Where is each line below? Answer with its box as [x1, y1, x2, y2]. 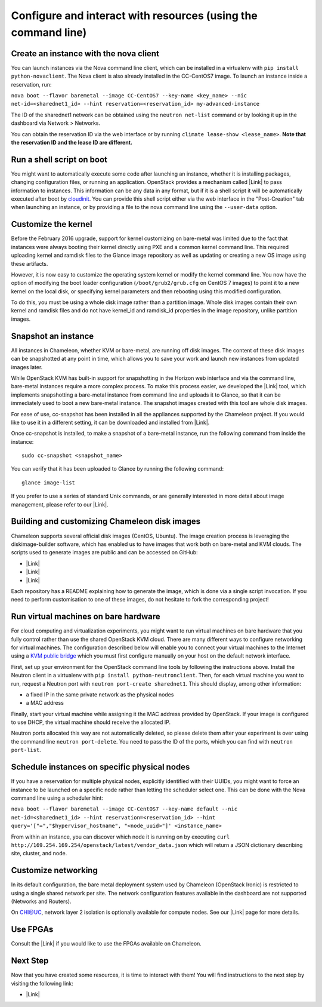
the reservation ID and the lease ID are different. [11, 139, 132, 146]
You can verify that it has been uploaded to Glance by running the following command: [11, 465, 224, 472]
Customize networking [11, 865, 98, 876]
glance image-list [21, 479, 76, 486]
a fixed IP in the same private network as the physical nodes [26, 690, 174, 698]
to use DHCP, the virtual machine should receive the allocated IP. [11, 719, 171, 726]
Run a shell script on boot [11, 154, 107, 164]
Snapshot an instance [11, 331, 94, 341]
